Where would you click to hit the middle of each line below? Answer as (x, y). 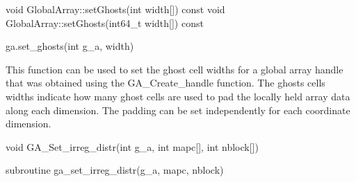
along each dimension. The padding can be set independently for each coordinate (178, 110)
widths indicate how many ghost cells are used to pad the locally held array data (178, 96)
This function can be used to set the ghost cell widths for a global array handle (175, 69)
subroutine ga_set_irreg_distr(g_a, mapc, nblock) (115, 170)
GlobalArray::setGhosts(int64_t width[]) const (105, 22)
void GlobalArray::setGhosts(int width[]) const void (115, 9)
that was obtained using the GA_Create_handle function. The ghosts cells (165, 83)
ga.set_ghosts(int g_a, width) (70, 46)
